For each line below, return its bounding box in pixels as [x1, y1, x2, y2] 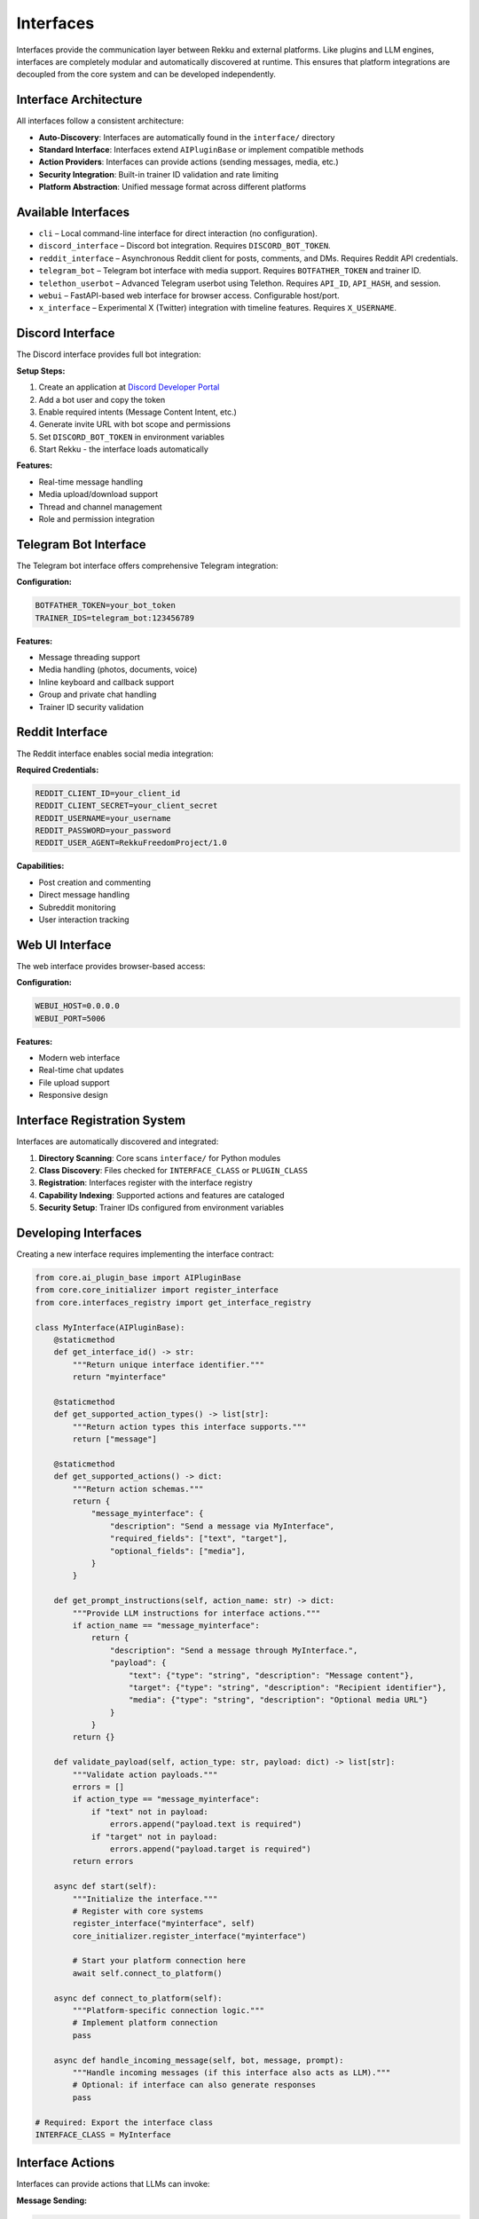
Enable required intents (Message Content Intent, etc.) [38, 407, 237, 417]
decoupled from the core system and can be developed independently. [16, 69, 277, 80]
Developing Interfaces [16, 1225, 142, 1240]
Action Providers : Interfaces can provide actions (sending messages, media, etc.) [38, 156, 339, 168]
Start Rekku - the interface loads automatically [38, 444, 208, 454]
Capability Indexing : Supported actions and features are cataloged [38, 1189, 285, 1200]
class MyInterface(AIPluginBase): [35, 1323, 185, 1332]
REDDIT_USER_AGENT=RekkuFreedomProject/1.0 [35, 838, 228, 848]
